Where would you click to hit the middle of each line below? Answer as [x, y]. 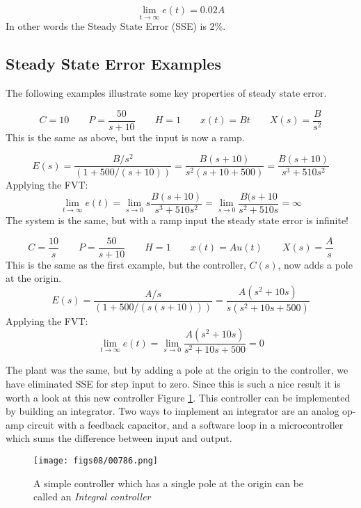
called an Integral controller [92, 497]
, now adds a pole [315, 264]
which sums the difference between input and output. [119, 438]
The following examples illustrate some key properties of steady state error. [166, 93]
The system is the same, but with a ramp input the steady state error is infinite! [177, 220]
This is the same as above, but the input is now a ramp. [125, 137]
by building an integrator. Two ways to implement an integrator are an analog [173, 411]
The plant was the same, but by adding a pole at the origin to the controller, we [177, 370]
